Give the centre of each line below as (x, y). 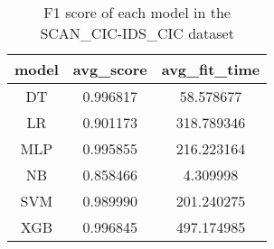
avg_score (110, 69)
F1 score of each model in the (137, 12)
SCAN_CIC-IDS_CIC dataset (137, 33)
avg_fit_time (211, 69)
